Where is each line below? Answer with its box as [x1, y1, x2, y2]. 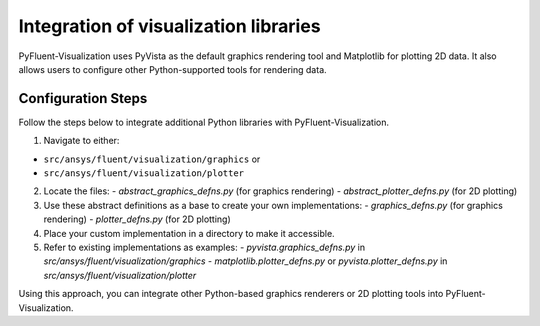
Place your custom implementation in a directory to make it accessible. [43, 227, 335, 239]
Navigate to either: [43, 135, 120, 147]
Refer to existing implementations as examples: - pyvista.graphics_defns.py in [43, 241, 366, 253]
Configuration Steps [18, 90, 148, 107]
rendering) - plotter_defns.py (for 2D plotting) [43, 213, 232, 225]
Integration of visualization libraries [18, 15, 321, 37]
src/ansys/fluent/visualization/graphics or [43, 153, 261, 165]
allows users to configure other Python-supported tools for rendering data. [18, 63, 327, 75]
